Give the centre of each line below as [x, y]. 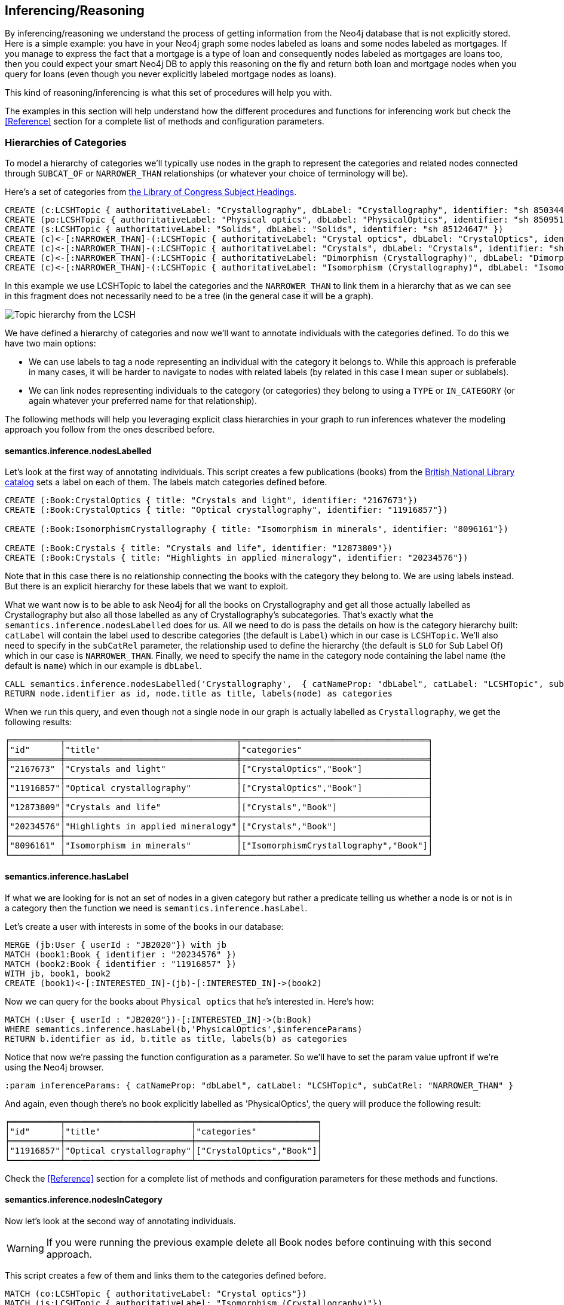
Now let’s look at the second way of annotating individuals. [120, 1221]
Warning [25, 1248]
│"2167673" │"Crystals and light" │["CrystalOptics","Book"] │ [219, 769]
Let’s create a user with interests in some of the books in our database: [144, 926]
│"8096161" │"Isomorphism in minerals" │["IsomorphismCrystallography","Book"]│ [219, 846]
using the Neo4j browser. [54, 1067]
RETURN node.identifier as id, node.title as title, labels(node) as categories [199, 694]
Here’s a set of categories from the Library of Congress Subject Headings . [151, 192]
